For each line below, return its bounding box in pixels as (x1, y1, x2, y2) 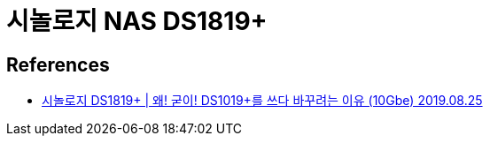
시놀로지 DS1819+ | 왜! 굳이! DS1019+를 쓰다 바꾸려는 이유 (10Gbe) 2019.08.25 (42, 93, 483, 109)
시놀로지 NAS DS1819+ (6, 6, 268, 36)
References (6, 53, 110, 76)
